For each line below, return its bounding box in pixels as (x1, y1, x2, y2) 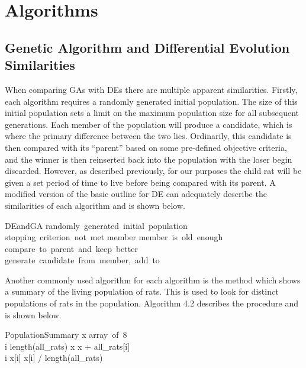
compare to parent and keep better (5, 242, 138, 254)
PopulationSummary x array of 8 (5, 328, 127, 341)
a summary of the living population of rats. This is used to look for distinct (5, 285, 279, 298)
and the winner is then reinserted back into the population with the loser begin (5, 153, 292, 165)
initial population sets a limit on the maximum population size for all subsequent (5, 106, 299, 119)
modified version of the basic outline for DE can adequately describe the (5, 188, 267, 200)
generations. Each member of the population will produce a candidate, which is (5, 118, 292, 130)
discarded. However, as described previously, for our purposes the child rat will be (5, 164, 302, 177)
